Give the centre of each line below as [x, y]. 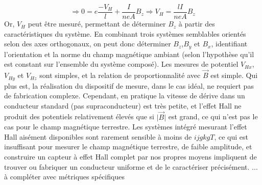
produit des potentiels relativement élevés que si [79, 116]
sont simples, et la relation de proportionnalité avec [120, 75]
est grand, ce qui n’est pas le [213, 116]
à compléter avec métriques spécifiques [64, 177]
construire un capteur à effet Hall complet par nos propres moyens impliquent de [130, 156]
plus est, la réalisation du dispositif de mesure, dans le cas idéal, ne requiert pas [129, 85]
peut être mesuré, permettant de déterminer [97, 24]
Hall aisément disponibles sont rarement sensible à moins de [98, 136]
